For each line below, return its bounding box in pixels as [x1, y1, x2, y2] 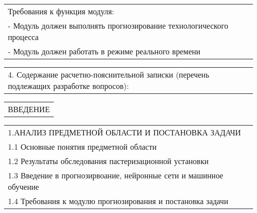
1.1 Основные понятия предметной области [8, 141, 157, 152]
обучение [8, 181, 39, 192]
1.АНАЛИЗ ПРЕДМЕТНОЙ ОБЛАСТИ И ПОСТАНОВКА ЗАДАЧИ [8, 127, 241, 138]
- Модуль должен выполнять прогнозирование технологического [8, 20, 228, 31]
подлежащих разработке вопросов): [8, 80, 129, 91]
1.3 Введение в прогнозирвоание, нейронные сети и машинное [8, 170, 223, 181]
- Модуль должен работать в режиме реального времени [8, 45, 201, 57]
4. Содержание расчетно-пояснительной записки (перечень [8, 69, 210, 80]
